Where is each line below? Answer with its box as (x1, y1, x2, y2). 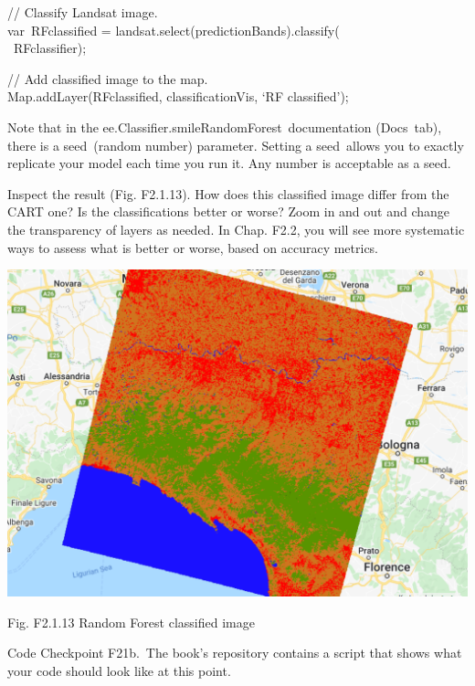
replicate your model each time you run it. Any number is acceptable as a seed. (7, 153, 451, 173)
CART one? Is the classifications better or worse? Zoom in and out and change (7, 202, 450, 221)
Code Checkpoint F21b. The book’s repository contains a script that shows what (7, 643, 462, 662)
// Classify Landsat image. (7, 3, 158, 21)
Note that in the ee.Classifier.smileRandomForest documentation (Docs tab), (7, 117, 442, 136)
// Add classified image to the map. (7, 69, 208, 88)
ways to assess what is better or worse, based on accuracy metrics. (7, 237, 379, 257)
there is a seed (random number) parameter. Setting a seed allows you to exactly (7, 135, 464, 154)
